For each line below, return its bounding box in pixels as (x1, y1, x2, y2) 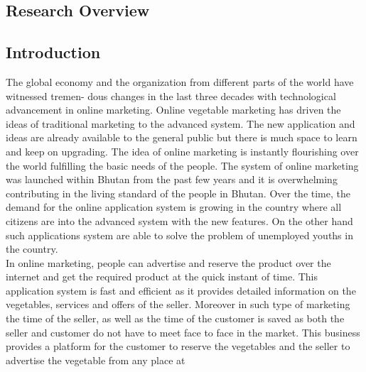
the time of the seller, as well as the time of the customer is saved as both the (6, 311, 345, 326)
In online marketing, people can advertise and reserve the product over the (6, 255, 331, 270)
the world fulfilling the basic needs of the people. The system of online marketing (6, 158, 359, 173)
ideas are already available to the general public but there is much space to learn (6, 130, 357, 145)
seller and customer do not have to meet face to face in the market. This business (6, 324, 360, 339)
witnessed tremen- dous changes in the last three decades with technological (6, 88, 336, 103)
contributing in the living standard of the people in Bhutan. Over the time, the (6, 185, 351, 200)
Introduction (6, 41, 101, 63)
